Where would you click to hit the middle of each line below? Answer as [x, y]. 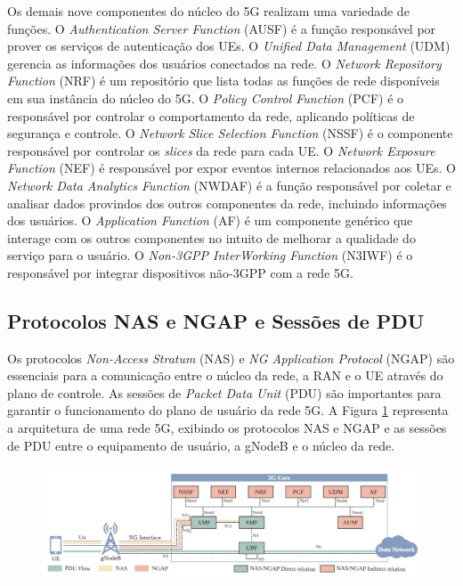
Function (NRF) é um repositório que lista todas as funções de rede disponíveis [223, 81]
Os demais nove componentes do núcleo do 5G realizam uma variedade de [208, 11]
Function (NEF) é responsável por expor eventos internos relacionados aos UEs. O [231, 168]
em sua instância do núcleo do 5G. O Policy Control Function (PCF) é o [206, 98]
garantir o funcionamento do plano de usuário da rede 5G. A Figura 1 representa [228, 410]
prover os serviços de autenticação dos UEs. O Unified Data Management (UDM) [229, 46]
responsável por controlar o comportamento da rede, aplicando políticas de [211, 115]
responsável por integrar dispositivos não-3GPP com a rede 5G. [180, 272]
